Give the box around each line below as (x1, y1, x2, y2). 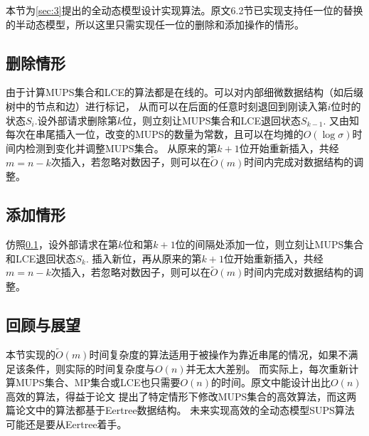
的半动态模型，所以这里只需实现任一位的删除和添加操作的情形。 (6, 16, 304, 31)
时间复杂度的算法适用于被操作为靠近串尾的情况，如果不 (89, 346, 348, 361)
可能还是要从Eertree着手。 (6, 416, 127, 431)
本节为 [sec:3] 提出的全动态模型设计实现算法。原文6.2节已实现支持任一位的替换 (6, 3, 363, 17)
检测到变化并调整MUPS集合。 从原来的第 (25, 140, 218, 155)
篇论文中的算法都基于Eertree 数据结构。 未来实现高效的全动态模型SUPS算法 (6, 403, 355, 418)
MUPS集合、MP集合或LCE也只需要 (15, 375, 181, 390)
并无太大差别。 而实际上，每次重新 (186, 361, 349, 376)
